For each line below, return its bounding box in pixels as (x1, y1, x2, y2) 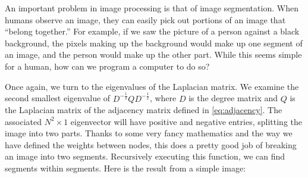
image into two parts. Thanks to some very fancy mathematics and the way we (5, 127, 293, 139)
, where (149, 92, 177, 104)
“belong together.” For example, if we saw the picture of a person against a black (5, 25, 300, 38)
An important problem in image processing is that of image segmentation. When (5, 2, 298, 14)
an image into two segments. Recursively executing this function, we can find (5, 150, 285, 163)
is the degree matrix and (188, 92, 278, 104)
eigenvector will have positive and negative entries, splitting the (70, 115, 302, 127)
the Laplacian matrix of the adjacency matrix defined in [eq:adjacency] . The (5, 104, 282, 116)
